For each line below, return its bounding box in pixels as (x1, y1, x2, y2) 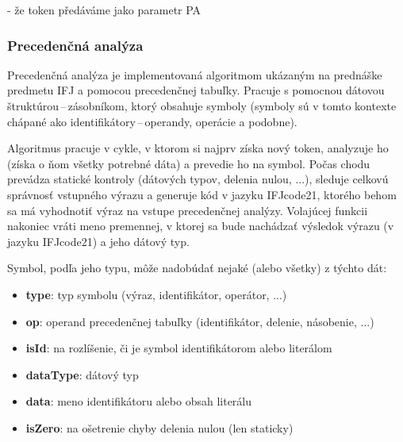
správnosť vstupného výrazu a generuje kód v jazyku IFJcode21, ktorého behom (7, 186, 397, 202)
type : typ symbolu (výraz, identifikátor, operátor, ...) (25, 286, 287, 302)
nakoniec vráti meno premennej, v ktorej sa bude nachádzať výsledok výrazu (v (7, 217, 394, 234)
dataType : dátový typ (25, 366, 139, 382)
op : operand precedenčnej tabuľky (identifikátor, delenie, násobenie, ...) (25, 313, 374, 329)
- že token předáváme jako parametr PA (7, 2, 201, 17)
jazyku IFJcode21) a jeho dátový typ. (7, 233, 190, 249)
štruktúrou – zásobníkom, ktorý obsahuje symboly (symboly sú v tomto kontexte (7, 98, 397, 113)
